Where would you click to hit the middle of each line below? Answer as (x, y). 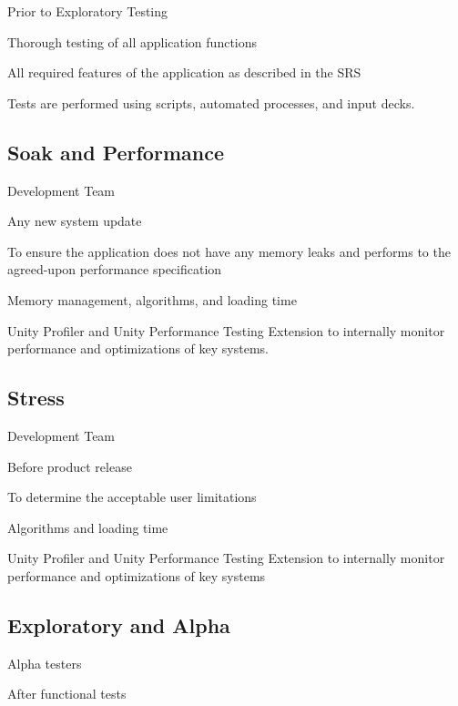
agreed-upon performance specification (115, 269)
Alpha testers (45, 663)
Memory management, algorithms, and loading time (152, 299)
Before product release (70, 466)
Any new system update (75, 221)
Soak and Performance (116, 152)
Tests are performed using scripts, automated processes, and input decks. (211, 102)
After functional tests (67, 694)
